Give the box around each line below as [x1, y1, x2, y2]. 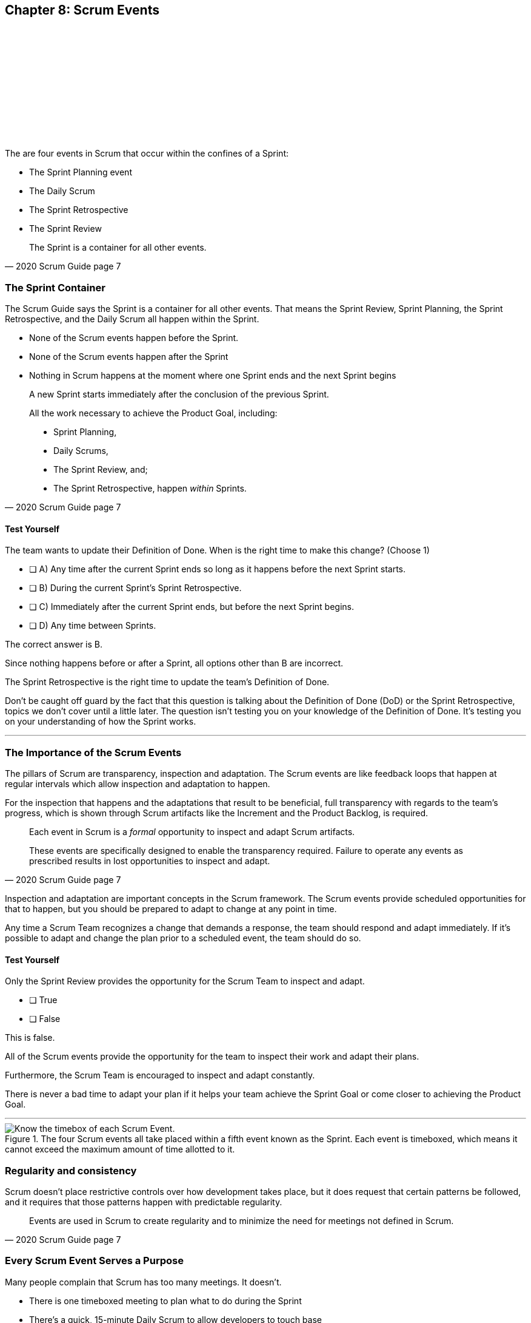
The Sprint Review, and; [53, 464, 148, 475]
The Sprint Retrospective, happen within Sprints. [53, 483, 247, 494]
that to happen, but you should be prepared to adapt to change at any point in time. [5, 904, 337, 915]
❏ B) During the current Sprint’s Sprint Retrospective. [29, 583, 242, 594]
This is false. [5, 1032, 55, 1043]
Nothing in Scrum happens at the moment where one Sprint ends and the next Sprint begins [29, 370, 396, 381]
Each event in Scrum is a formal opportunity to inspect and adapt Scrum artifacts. [29, 827, 355, 837]
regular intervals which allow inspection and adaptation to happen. [5, 779, 270, 790]
